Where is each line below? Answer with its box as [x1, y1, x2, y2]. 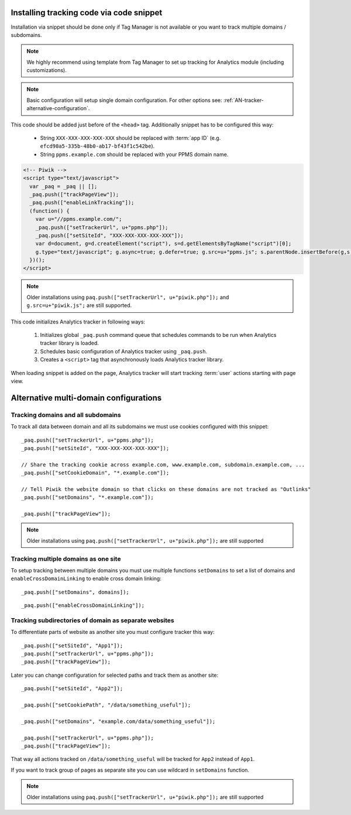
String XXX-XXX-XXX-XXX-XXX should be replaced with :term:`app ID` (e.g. [40, 135, 221, 142]
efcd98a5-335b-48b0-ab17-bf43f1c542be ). [40, 142, 155, 149]
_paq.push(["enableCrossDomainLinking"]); [21, 602, 145, 609]
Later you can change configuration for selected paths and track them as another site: [11, 671, 219, 678]
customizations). [26, 67, 67, 74]
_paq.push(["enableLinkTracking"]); [29, 199, 135, 206]
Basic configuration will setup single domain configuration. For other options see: [26, 97, 222, 104]
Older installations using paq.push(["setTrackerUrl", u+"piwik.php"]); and [26, 294, 229, 301]
